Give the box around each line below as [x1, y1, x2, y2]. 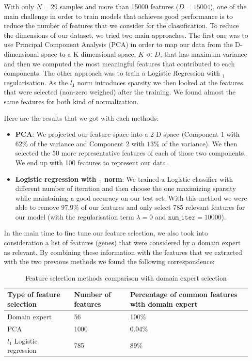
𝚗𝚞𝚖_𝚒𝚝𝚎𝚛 [168, 214, 196, 221]
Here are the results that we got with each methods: [4, 112, 159, 123]
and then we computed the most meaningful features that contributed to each [4, 58, 235, 68]
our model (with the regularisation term [15, 211, 134, 221]
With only [4, 1, 34, 11]
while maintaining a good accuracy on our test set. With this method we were [15, 192, 247, 203]
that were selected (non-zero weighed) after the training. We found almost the [4, 87, 236, 97]
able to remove [15, 202, 59, 212]
